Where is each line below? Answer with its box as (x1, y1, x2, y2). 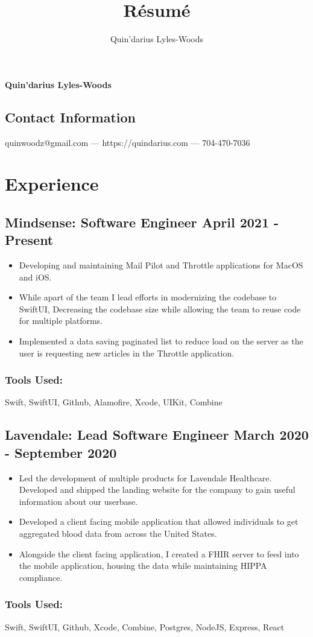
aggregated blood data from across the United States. (19, 527, 217, 540)
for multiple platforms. (19, 314, 103, 327)
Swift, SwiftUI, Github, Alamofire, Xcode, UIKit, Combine (5, 396, 223, 408)
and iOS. (19, 270, 52, 283)
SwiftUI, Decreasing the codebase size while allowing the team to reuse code (19, 302, 301, 315)
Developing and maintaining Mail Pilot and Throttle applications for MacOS (19, 259, 303, 271)
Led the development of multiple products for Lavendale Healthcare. (19, 471, 272, 484)
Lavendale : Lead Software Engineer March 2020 (5, 425, 309, 444)
